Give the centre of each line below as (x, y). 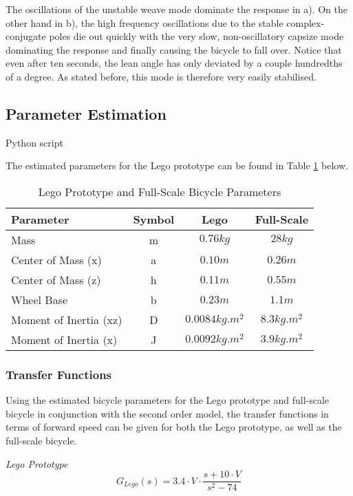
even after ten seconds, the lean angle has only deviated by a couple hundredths (174, 63)
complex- (306, 22)
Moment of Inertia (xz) (67, 319)
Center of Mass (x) (56, 259)
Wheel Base (40, 299)
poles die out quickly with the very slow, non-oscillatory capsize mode (196, 36)
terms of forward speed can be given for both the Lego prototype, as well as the (174, 427)
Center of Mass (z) (56, 279)
